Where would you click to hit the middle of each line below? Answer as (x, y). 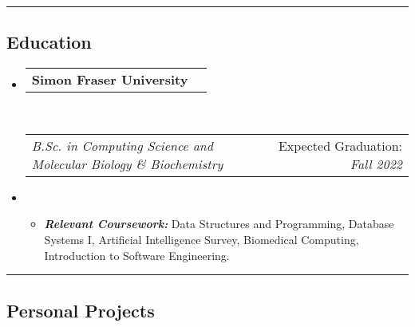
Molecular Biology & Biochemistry (127, 163)
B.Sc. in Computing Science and (122, 145)
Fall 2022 (376, 163)
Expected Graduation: (340, 145)
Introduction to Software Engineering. (137, 255)
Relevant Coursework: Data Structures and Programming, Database (219, 224)
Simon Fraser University (110, 80)
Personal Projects (81, 310)
